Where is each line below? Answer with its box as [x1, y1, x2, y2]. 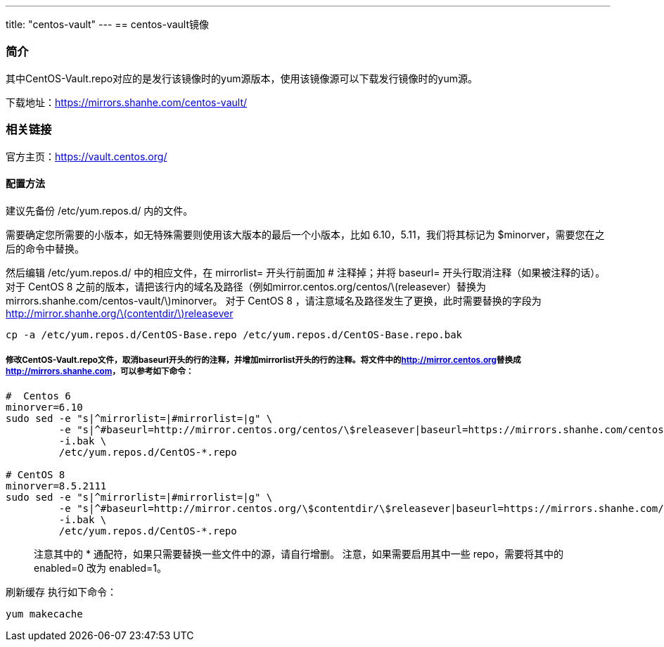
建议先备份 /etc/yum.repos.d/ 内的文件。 [6, 204, 193, 217]
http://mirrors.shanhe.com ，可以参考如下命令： [6, 366, 194, 377]
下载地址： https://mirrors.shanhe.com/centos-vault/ [6, 96, 248, 108]
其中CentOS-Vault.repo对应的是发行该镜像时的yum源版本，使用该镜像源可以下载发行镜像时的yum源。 [6, 72, 478, 84]
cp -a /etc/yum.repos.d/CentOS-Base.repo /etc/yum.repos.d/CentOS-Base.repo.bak [6, 328, 463, 340]
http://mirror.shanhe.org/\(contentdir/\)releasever [6, 307, 234, 319]
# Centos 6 [6, 390, 71, 402]
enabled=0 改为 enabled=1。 [34, 561, 167, 574]
